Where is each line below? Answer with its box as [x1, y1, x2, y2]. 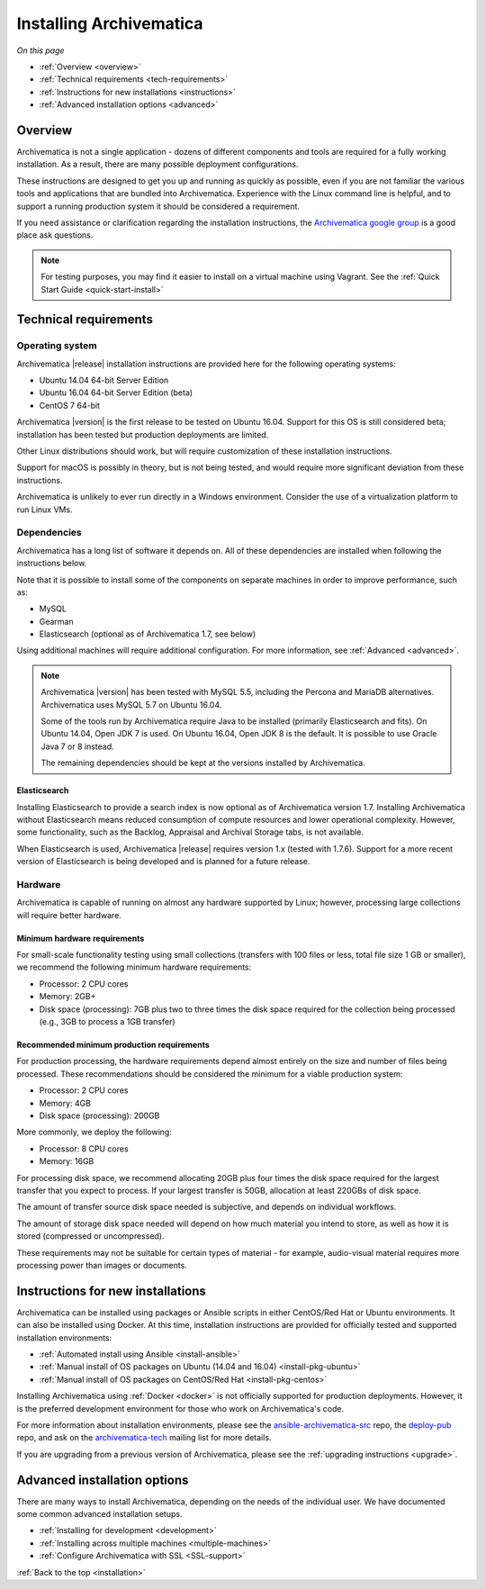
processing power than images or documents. [16, 1259, 188, 1270]
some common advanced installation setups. [16, 1509, 183, 1519]
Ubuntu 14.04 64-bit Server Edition [39, 375, 169, 386]
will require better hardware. [16, 909, 121, 920]
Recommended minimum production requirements [16, 1040, 211, 1051]
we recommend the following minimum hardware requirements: [16, 962, 252, 972]
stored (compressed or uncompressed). [16, 1231, 166, 1241]
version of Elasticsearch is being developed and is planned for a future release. [16, 856, 310, 867]
